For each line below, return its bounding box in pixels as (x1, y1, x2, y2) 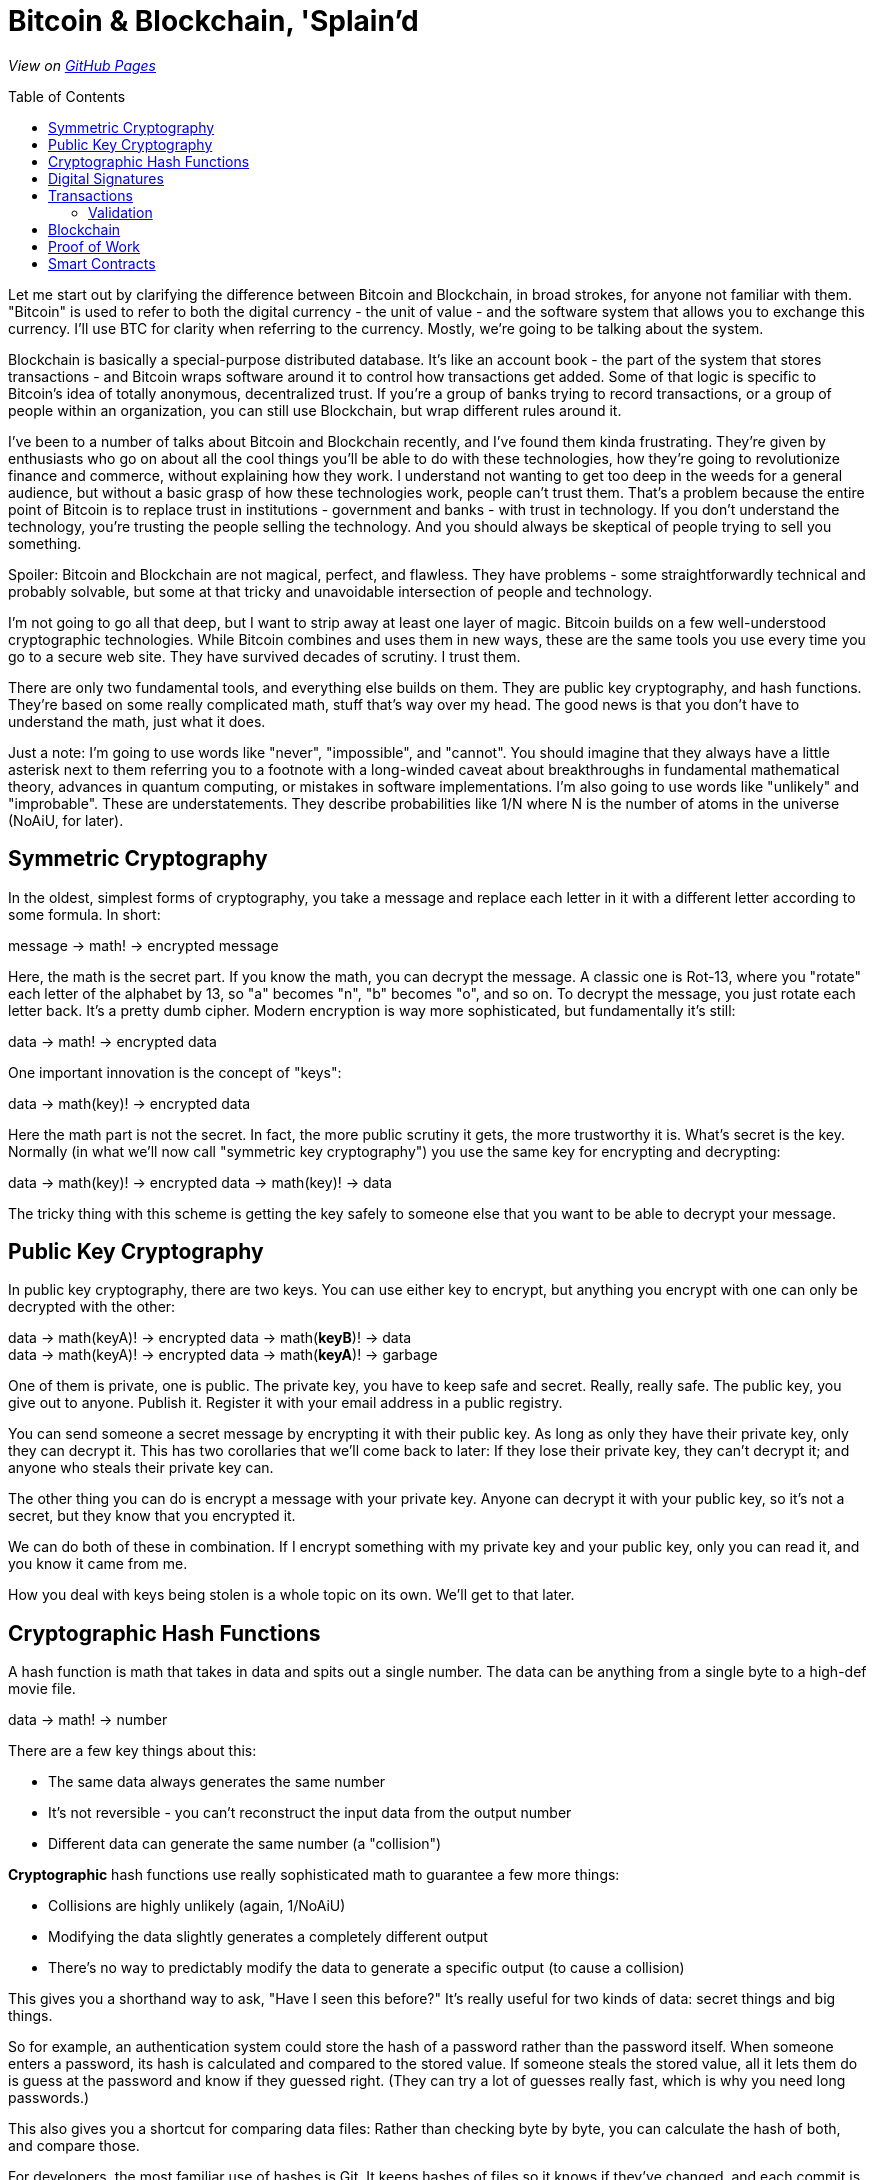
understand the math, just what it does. (8, 712, 266, 730)
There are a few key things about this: (8, 1742, 257, 1760)
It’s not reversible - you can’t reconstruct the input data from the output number (48, 1804, 572, 1822)
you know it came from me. (8, 1555, 188, 1573)
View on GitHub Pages (8, 56, 156, 74)
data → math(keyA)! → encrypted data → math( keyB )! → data (8, 1329, 412, 1347)
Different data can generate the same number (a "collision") (48, 1835, 442, 1853)
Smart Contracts (48, 254, 156, 272)
